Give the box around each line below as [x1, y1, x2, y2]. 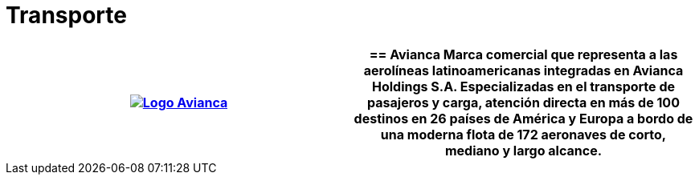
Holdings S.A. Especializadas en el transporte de [371, 78, 675, 95]
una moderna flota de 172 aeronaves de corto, [380, 126, 667, 143]
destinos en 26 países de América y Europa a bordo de [354, 110, 693, 127]
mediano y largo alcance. [444, 142, 603, 159]
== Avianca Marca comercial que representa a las [369, 46, 678, 62]
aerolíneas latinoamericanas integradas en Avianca [363, 62, 684, 78]
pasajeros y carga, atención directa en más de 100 [367, 94, 680, 111]
